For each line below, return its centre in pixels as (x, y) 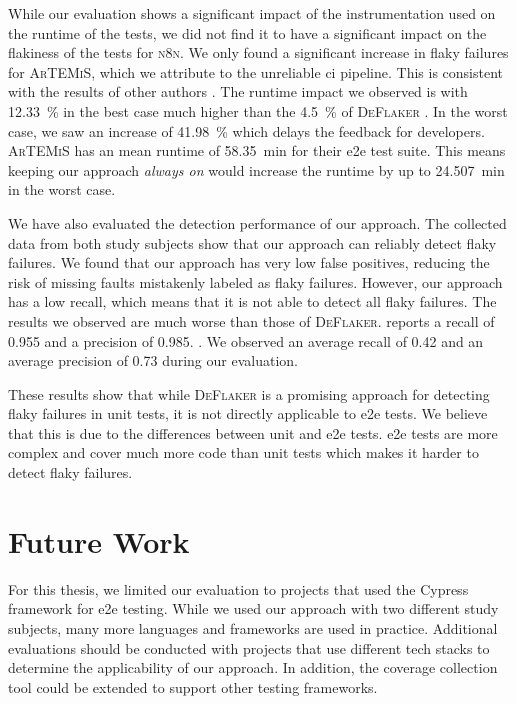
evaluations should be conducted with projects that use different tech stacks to (249, 647)
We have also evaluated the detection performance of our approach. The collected (257, 222)
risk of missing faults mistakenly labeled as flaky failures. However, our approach (255, 281)
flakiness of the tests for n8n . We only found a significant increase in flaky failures (258, 52)
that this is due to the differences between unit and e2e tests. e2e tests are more (253, 432)
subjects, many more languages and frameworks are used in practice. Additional (253, 627)
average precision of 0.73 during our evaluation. (153, 360)
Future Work (99, 540)
